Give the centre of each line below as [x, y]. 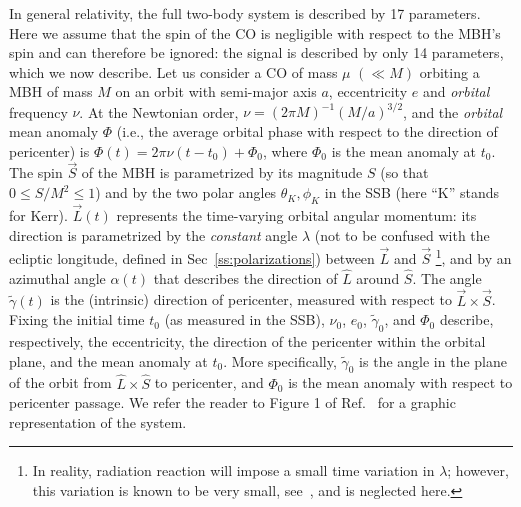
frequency [38, 111]
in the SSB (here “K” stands [412, 192]
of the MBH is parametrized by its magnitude [222, 172]
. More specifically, [280, 360]
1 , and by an [473, 256]
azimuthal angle [57, 277]
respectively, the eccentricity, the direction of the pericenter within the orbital [247, 340]
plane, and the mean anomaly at [108, 360]
